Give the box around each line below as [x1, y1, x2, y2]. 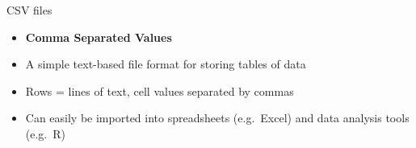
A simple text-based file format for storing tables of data [25, 55, 306, 72]
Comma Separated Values [25, 28, 172, 45]
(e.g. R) [25, 125, 65, 142]
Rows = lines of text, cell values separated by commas [25, 82, 294, 99]
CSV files [6, 2, 53, 18]
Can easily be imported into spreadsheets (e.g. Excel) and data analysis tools [25, 109, 410, 126]
